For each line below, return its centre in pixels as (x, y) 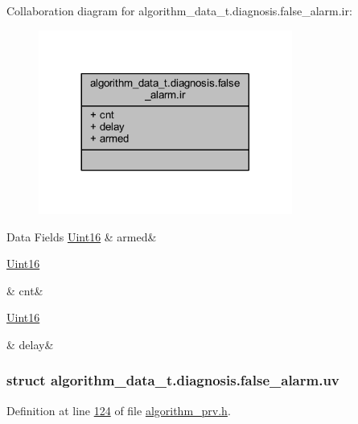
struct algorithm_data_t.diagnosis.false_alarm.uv (173, 380)
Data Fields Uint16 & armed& (82, 236)
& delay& (30, 344)
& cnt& (25, 290)
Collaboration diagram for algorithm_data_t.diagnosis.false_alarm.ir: (179, 10)
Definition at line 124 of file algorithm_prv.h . (119, 410)
